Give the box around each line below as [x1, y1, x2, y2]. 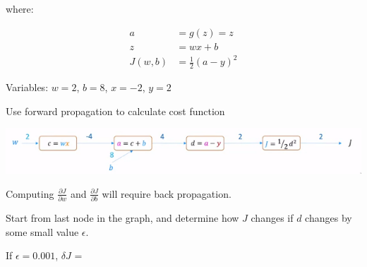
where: [6, 1, 34, 16]
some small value [6, 224, 79, 239]
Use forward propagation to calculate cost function [6, 103, 225, 118]
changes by [305, 210, 352, 225]
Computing [6, 186, 54, 201]
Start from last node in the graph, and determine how [6, 210, 239, 225]
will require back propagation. [102, 186, 231, 201]
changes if [251, 210, 294, 225]
